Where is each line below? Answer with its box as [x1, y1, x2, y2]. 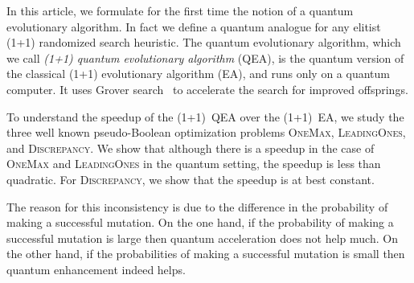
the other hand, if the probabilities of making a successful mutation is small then [6, 245, 405, 262]
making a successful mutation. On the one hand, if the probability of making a [6, 214, 394, 231]
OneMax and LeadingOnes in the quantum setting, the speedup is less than [6, 155, 381, 172]
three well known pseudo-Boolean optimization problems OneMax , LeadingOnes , [6, 124, 406, 141]
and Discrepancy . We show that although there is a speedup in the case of [6, 139, 375, 156]
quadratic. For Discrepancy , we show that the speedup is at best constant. [6, 170, 375, 187]
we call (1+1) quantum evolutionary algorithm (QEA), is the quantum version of [6, 49, 404, 66]
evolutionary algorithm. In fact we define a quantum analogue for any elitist [6, 18, 381, 35]
